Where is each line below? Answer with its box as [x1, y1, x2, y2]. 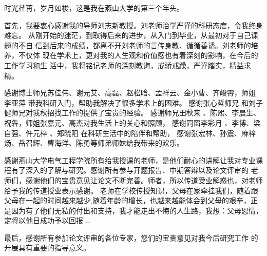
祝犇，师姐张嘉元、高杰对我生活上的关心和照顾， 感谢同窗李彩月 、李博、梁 [4, 117, 261, 128]
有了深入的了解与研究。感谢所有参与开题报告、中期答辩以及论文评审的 [11, 165, 249, 175]
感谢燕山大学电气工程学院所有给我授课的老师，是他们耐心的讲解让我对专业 [4, 154, 256, 165]
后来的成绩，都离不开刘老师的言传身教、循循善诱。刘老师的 [49, 40, 251, 50]
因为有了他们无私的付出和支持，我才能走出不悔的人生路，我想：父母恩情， [11, 205, 263, 215]
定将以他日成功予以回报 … [4, 215, 91, 226]
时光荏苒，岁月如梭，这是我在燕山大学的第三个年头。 [4, 3, 184, 13]
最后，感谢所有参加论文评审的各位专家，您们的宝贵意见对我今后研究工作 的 [4, 232, 258, 243]
